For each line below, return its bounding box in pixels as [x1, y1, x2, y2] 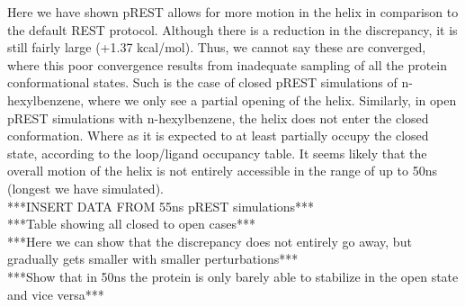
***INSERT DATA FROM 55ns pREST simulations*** [7, 196, 315, 215]
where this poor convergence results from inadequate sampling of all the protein [7, 55, 447, 74]
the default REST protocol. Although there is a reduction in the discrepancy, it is [7, 20, 458, 39]
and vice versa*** [7, 284, 104, 303]
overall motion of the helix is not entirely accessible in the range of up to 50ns [7, 161, 437, 180]
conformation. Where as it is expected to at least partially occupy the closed [7, 126, 429, 145]
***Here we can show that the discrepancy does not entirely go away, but [7, 231, 412, 250]
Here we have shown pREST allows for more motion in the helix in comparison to [7, 3, 459, 21]
